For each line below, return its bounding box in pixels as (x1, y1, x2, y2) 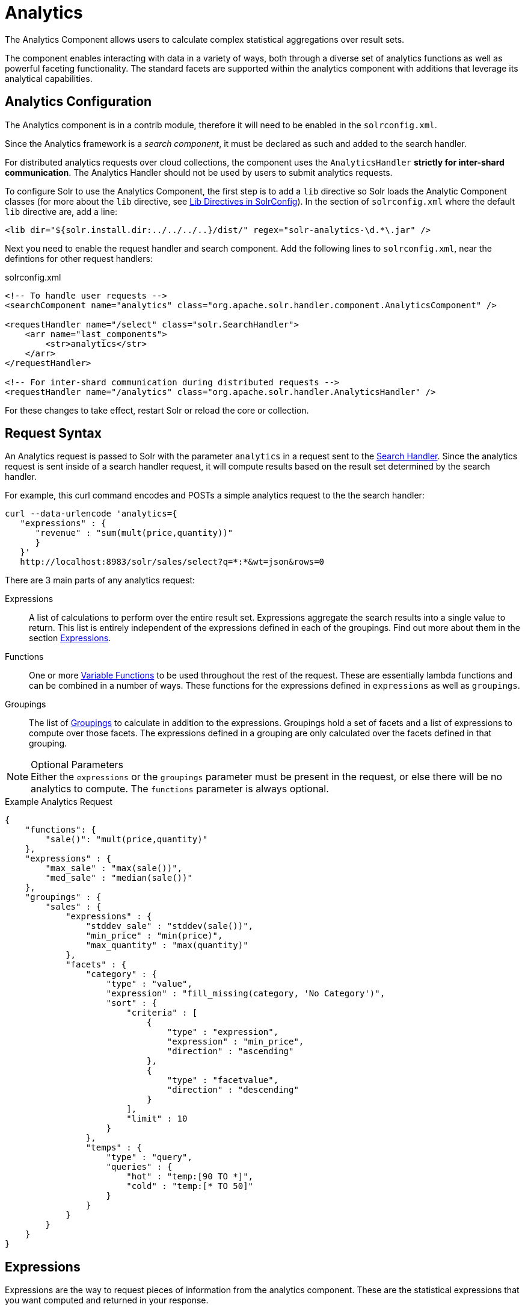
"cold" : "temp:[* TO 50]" (126, 1181, 254, 1191)
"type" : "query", (106, 1152, 192, 1163)
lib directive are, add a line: (5, 206, 118, 217)
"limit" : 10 (126, 1114, 188, 1124)
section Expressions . (29, 633, 111, 644)
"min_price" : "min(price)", (85, 931, 223, 941)
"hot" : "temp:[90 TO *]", (126, 1172, 254, 1182)
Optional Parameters (31, 759, 124, 771)
